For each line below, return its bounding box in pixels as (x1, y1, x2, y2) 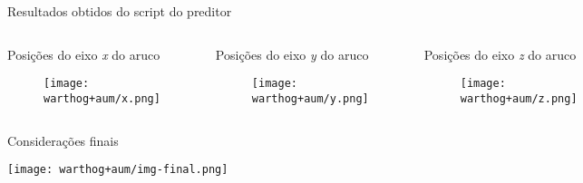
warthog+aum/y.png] (251, 91, 369, 105)
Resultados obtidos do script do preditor (7, 2, 232, 20)
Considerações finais (7, 130, 119, 149)
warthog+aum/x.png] (44, 91, 160, 105)
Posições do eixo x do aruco (7, 44, 160, 63)
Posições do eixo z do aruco (423, 44, 577, 63)
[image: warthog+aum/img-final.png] (7, 163, 228, 177)
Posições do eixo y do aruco (215, 44, 369, 63)
